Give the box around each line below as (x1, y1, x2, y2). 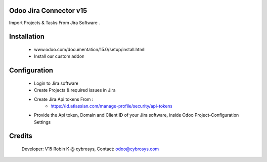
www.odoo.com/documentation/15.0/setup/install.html (34, 46, 145, 52)
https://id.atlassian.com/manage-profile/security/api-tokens (50, 103, 173, 109)
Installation (9, 32, 44, 41)
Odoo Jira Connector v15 (9, 6, 88, 15)
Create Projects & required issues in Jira (34, 87, 116, 93)
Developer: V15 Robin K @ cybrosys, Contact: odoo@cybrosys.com (21, 146, 159, 152)
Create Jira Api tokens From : (34, 96, 93, 102)
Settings (34, 119, 51, 125)
